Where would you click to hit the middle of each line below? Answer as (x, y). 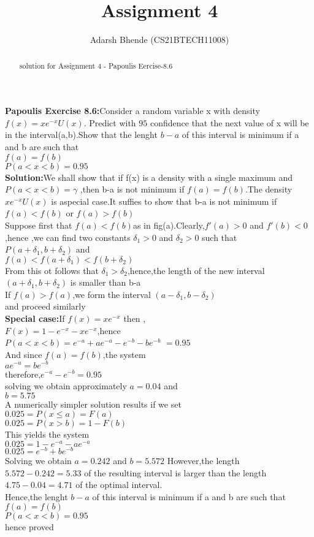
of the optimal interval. (119, 485)
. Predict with (110, 122)
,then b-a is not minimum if (132, 189)
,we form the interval (112, 294)
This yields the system (47, 434)
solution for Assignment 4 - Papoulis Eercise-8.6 (96, 65)
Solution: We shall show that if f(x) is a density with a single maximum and (149, 177)
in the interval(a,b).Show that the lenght (81, 135)
